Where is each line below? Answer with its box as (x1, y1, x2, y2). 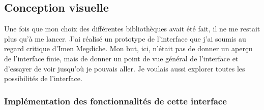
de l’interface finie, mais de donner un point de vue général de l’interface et (4, 53, 239, 63)
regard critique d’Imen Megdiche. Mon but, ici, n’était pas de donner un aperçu (4, 43, 252, 54)
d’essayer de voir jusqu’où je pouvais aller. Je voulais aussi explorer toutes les (4, 63, 245, 74)
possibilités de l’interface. (4, 73, 82, 84)
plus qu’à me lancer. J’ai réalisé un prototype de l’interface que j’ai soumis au (4, 33, 246, 44)
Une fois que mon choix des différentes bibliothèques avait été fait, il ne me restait (4, 23, 260, 34)
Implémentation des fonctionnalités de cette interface (4, 94, 227, 107)
